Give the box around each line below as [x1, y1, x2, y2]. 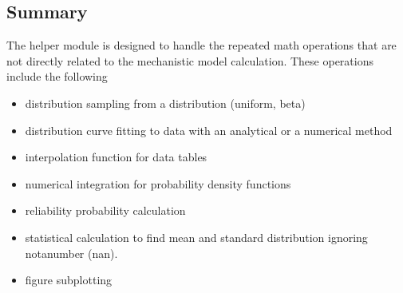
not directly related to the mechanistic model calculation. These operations [6, 52, 373, 69]
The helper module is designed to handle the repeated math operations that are [6, 37, 397, 53]
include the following [6, 68, 108, 85]
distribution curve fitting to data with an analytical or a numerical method [25, 121, 393, 138]
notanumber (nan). [25, 244, 118, 261]
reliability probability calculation [25, 202, 186, 219]
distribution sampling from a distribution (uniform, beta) [25, 94, 306, 111]
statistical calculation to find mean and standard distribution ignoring [25, 228, 368, 245]
